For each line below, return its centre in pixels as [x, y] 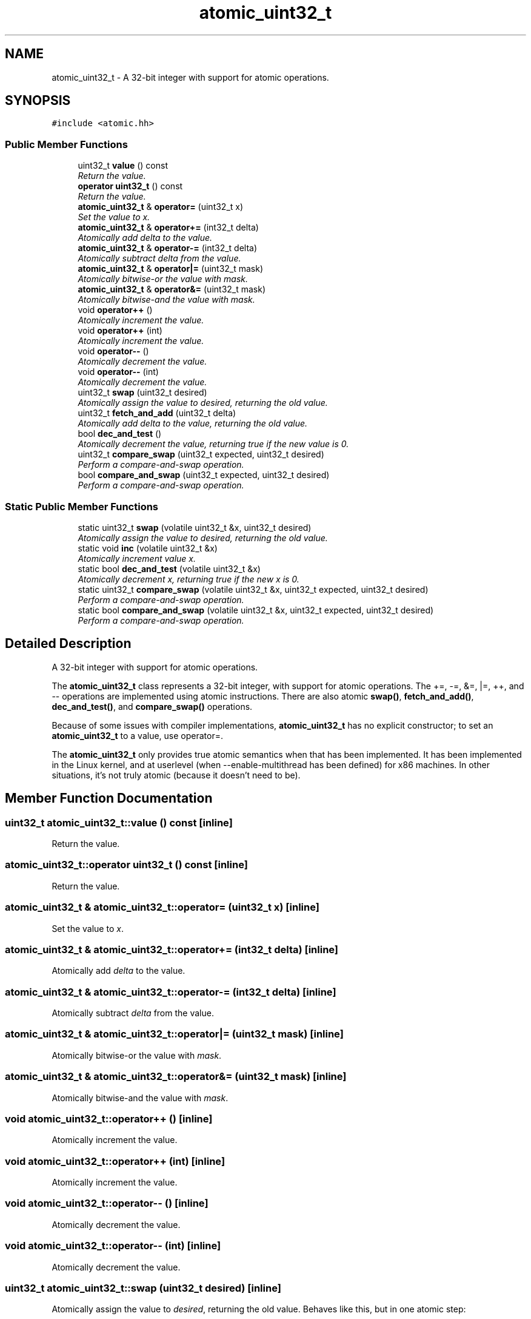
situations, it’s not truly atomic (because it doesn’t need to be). [176, 775]
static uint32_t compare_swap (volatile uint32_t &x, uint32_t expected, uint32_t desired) [253, 589]
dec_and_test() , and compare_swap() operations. [152, 706]
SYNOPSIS [38, 101]
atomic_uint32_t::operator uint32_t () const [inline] [126, 865]
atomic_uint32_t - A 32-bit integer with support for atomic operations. [190, 77]
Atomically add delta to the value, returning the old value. [193, 423]
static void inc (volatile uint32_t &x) [148, 548]
